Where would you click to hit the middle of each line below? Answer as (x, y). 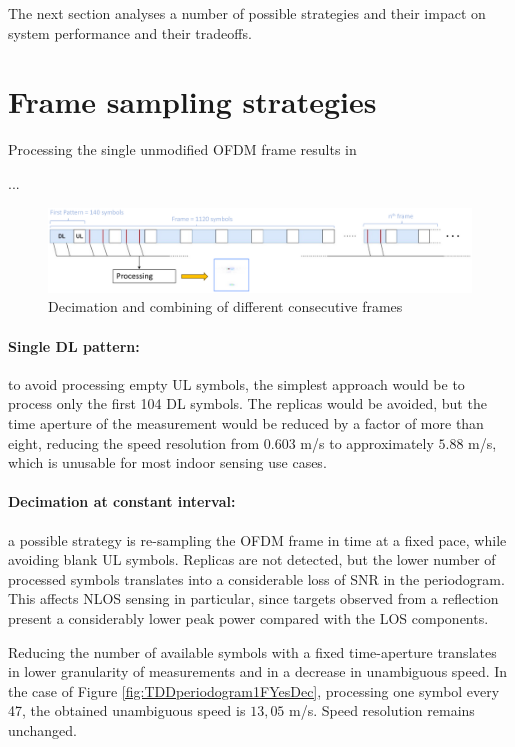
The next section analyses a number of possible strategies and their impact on (247, 13)
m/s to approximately (367, 442)
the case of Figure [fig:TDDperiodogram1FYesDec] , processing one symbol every (254, 690)
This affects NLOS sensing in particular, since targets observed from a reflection (253, 598)
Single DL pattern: (74, 345)
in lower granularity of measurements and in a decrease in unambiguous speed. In (258, 671)
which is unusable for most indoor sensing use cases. (167, 462)
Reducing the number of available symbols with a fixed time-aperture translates (252, 651)
